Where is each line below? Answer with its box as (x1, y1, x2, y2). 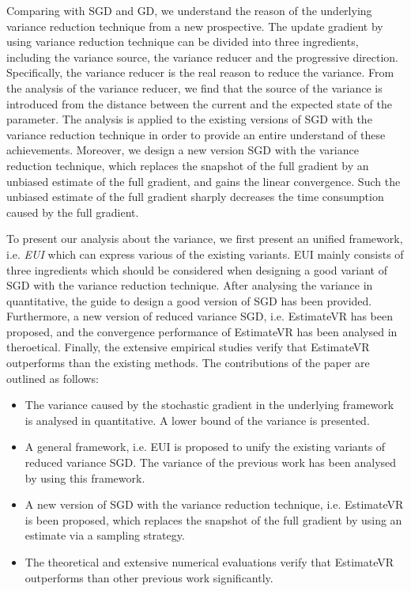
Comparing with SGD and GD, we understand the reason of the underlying (6, 2, 372, 18)
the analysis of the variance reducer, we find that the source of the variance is (6, 79, 383, 96)
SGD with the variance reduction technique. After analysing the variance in (6, 277, 373, 294)
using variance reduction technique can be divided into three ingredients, (6, 33, 359, 50)
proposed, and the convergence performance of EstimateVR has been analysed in (6, 323, 398, 339)
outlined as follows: (6, 369, 99, 386)
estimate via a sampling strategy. (25, 527, 185, 544)
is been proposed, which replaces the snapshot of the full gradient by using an (25, 511, 402, 528)
